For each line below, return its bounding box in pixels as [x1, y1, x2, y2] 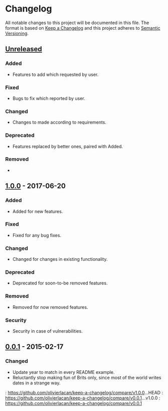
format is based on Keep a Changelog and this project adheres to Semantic [5, 25, 160, 31]
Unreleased [5, 45, 43, 53]
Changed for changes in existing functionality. [12, 256, 108, 262]
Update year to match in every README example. [12, 369, 115, 375]
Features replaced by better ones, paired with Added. [12, 143, 123, 149]
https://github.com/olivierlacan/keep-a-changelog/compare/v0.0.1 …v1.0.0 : [5, 395, 160, 401]
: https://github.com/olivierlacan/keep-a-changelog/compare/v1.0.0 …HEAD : [5, 389, 163, 395]
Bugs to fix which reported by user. [12, 95, 85, 101]
